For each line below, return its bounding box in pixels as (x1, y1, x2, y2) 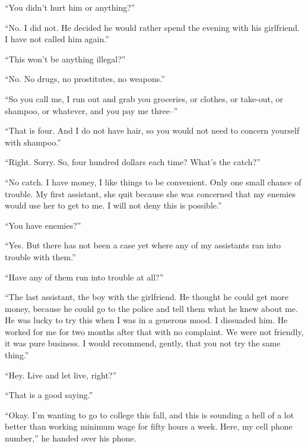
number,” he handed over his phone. (5, 432, 136, 444)
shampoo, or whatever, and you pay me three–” (5, 104, 178, 116)
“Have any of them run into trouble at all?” (5, 270, 164, 283)
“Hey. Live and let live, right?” (5, 368, 117, 381)
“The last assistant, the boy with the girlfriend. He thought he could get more (5, 291, 288, 303)
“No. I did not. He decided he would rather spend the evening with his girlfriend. (5, 21, 300, 33)
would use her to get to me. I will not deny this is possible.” (5, 199, 222, 212)
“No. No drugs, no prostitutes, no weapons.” (5, 72, 165, 85)
